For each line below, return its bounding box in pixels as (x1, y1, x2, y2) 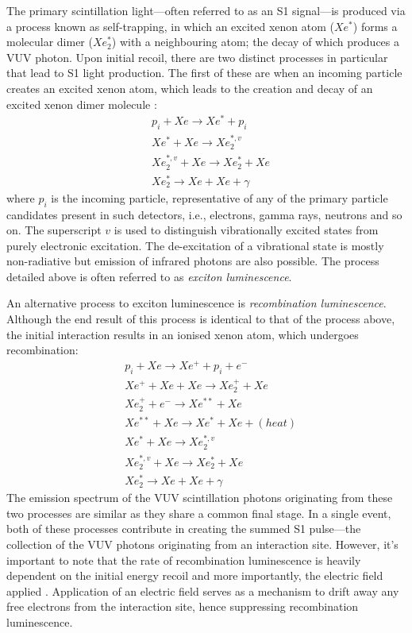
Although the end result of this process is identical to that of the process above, (6, 311, 395, 327)
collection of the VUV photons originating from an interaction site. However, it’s (6, 536, 399, 553)
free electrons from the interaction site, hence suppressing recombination (6, 598, 359, 615)
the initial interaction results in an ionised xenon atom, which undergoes (6, 326, 359, 342)
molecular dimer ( (6, 33, 93, 50)
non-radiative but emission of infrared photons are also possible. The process (6, 253, 379, 269)
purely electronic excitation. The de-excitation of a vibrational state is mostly (6, 237, 384, 253)
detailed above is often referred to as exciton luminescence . (6, 268, 292, 284)
